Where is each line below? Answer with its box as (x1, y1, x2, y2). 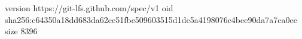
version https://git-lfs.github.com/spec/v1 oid (5, 2, 173, 14)
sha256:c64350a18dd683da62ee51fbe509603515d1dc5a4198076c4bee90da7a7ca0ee (5, 13, 297, 25)
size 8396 (5, 25, 38, 37)
